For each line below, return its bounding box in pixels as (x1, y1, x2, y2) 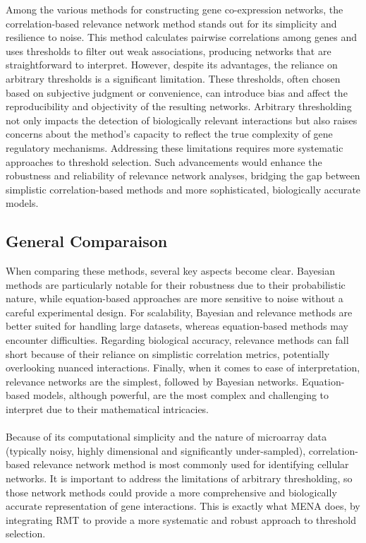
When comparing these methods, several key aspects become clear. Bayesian (6, 263, 335, 278)
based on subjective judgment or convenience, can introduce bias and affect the (6, 85, 348, 100)
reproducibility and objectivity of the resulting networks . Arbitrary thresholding (6, 99, 352, 114)
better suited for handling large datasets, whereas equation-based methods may (6, 318, 348, 333)
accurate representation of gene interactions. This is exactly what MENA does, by (6, 499, 360, 513)
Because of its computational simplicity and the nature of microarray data (6, 429, 327, 444)
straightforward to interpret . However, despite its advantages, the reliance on (6, 57, 338, 72)
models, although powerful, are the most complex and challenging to (32, 388, 329, 402)
